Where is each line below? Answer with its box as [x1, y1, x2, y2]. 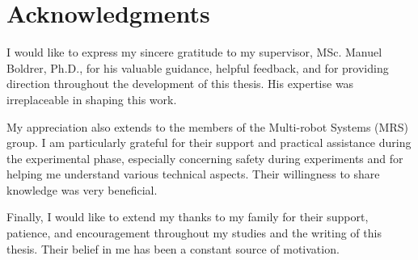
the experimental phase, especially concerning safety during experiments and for [6, 149, 403, 166]
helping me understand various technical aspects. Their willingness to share [6, 166, 380, 182]
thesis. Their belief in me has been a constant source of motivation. [6, 240, 340, 257]
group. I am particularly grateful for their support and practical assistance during [6, 134, 412, 151]
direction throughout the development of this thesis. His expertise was [6, 75, 354, 92]
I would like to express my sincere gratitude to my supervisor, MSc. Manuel [6, 44, 382, 61]
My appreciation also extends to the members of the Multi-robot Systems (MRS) [6, 118, 408, 135]
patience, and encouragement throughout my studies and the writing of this [6, 224, 382, 241]
